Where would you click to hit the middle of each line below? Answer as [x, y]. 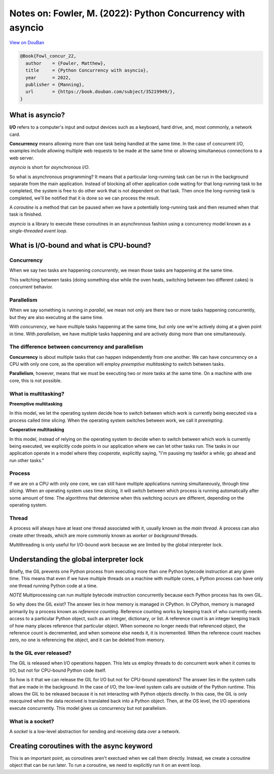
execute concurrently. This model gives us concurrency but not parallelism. [88, 708]
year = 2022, [48, 77]
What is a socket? [32, 721]
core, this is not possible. [36, 380]
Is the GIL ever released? [40, 653]
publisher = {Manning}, [55, 84]
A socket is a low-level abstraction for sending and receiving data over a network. [95, 731]
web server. [22, 158]
